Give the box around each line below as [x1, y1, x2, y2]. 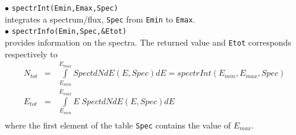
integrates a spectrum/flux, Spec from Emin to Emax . [5, 12, 196, 25]
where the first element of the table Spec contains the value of [5, 118, 231, 131]
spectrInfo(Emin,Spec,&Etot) [11, 27, 127, 36]
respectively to [5, 47, 58, 60]
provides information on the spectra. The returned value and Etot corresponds [5, 36, 291, 48]
